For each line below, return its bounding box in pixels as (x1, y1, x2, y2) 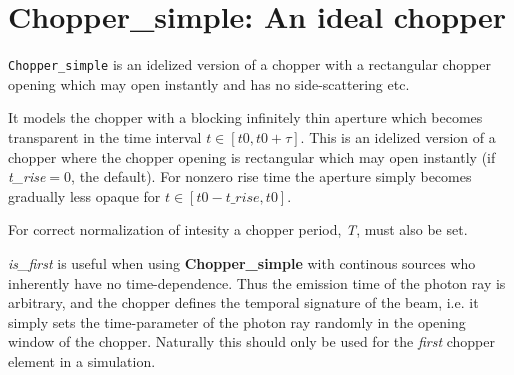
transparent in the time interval (8, 126, 202, 147)
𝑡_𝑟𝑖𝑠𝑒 (225, 190, 260, 205)
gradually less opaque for (8, 185, 161, 206)
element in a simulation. (8, 350, 156, 371)
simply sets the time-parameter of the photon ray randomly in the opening (8, 311, 466, 332)
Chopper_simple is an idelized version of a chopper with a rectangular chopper (8, 54, 491, 75)
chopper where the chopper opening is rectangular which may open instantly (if (8, 146, 496, 167)
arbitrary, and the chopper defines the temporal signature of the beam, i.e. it (8, 292, 479, 313)
